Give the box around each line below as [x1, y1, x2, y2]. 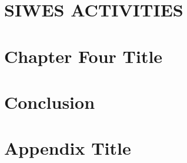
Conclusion [4, 89, 95, 114]
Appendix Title [4, 136, 131, 160]
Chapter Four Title [4, 44, 163, 68]
